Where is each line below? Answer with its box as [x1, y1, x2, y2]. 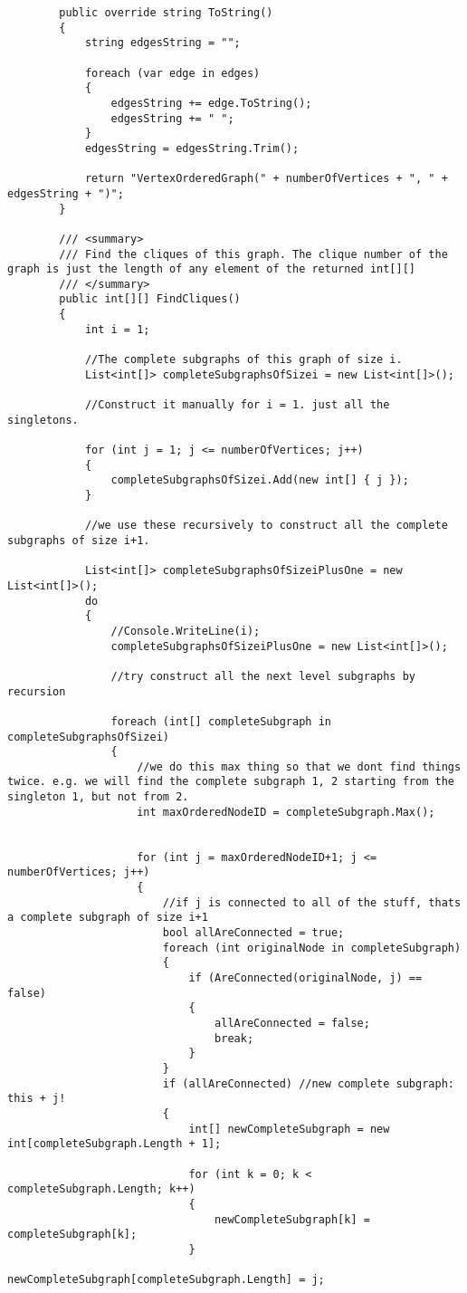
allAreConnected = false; [214, 1016, 370, 1030]
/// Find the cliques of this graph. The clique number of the [59, 247, 448, 261]
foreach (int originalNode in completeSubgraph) [162, 941, 462, 954]
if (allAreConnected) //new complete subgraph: [162, 1077, 454, 1090]
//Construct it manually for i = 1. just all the [84, 398, 390, 412]
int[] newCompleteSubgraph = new [188, 1122, 390, 1135]
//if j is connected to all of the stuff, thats [162, 896, 462, 909]
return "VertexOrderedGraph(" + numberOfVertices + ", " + [84, 172, 448, 186]
